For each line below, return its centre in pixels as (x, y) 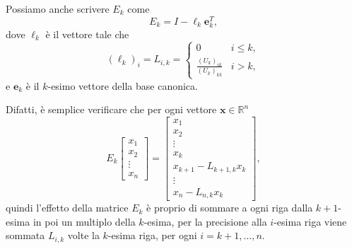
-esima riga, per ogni (152, 235)
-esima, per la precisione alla (205, 221)
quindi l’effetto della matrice (67, 208)
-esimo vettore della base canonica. (123, 85)
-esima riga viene (310, 221)
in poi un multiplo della (84, 221)
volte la (83, 235)
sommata (25, 235)
